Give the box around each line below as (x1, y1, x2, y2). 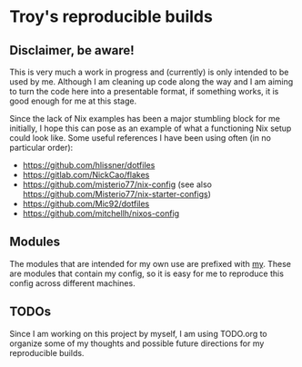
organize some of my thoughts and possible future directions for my (9, 338, 265, 349)
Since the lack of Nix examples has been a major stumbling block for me (9, 114, 280, 124)
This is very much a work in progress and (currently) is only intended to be (9, 66, 289, 77)
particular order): (9, 143, 74, 153)
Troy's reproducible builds (9, 6, 214, 27)
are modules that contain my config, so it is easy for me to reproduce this (9, 268, 285, 279)
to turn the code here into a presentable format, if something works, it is (9, 86, 279, 96)
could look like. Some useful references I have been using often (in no (9, 133, 271, 143)
